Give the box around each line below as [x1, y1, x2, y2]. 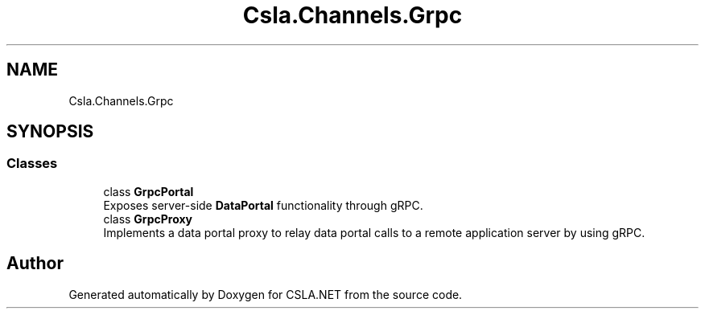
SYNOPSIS [6, 121, 94, 142]
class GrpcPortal [103, 184, 194, 198]
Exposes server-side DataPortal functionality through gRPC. [103, 198, 423, 212]
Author [6, 253, 64, 274]
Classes [6, 155, 58, 172]
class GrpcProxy [103, 211, 193, 226]
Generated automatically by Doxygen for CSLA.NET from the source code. [68, 287, 463, 301]
